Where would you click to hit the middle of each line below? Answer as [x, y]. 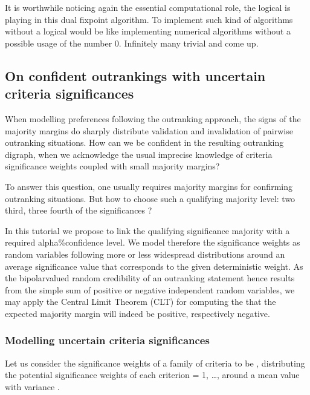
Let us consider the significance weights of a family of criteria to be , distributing [155, 363]
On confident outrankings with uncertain [135, 75]
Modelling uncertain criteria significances [107, 340]
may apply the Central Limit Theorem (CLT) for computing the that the [140, 302]
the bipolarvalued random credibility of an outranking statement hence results [150, 278]
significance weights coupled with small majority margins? [112, 166]
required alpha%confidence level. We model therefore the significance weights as [153, 242]
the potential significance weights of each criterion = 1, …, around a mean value [152, 375]
